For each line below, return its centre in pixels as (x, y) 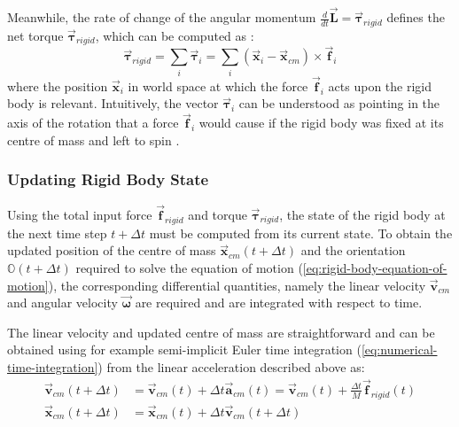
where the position (58, 85)
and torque (218, 214)
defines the (416, 17)
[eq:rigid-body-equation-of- (375, 267)
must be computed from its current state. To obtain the (301, 233)
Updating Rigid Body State (108, 179)
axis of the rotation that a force (93, 123)
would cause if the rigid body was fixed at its (321, 123)
